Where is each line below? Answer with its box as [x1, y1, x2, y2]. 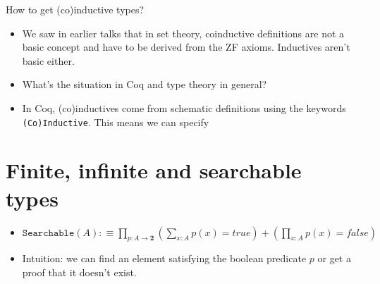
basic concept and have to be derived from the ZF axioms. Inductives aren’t [22, 39, 350, 54]
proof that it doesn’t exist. [22, 264, 137, 279]
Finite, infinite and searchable [6, 156, 302, 185]
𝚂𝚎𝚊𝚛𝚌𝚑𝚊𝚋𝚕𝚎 [22, 228, 75, 238]
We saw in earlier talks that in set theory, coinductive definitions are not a [22, 25, 345, 40]
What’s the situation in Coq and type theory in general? [22, 77, 267, 92]
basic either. [22, 53, 75, 68]
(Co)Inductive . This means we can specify [22, 114, 209, 129]
